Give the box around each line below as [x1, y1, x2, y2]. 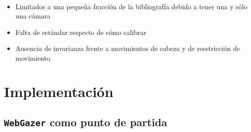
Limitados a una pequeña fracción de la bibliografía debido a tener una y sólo [15, 1, 248, 11]
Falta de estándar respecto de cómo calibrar [15, 27, 147, 37]
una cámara [15, 11, 51, 21]
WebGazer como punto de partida [4, 115, 168, 130]
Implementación [4, 81, 114, 101]
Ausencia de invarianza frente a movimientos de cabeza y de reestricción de [15, 43, 240, 53]
